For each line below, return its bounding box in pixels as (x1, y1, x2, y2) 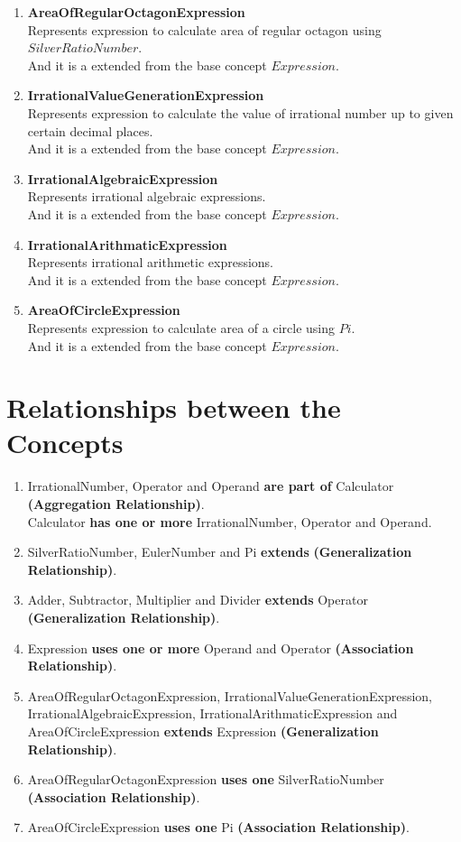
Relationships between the (6, 389, 341, 426)
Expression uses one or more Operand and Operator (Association (27, 638, 414, 657)
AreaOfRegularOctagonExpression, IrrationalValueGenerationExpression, (27, 686, 432, 705)
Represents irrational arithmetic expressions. (27, 253, 274, 272)
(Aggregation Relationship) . (27, 495, 205, 513)
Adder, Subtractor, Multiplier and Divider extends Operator (27, 590, 368, 609)
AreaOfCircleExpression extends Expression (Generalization (27, 721, 379, 740)
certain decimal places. (27, 121, 153, 140)
